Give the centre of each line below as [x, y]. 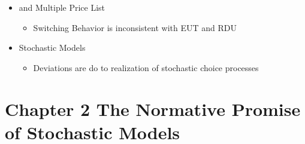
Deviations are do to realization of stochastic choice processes [146, 67]
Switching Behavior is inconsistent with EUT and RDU [135, 27]
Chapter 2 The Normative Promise [153, 108]
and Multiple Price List [62, 7]
